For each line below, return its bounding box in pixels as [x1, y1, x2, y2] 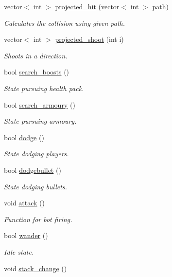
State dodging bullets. [4, 181, 67, 191]
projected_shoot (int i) [55, 34, 124, 44]
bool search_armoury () [4, 99, 75, 110]
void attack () [4, 198, 45, 208]
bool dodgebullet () [4, 165, 61, 175]
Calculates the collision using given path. [4, 18, 125, 28]
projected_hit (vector [55, 1, 120, 11]
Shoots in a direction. [4, 50, 68, 60]
